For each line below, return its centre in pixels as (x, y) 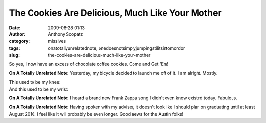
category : (19, 41)
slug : (14, 55)
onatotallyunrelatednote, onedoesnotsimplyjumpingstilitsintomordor (116, 48)
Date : (15, 28)
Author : (17, 34)
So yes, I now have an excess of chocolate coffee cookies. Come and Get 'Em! (89, 64)
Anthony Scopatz (66, 34)
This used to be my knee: (35, 82)
